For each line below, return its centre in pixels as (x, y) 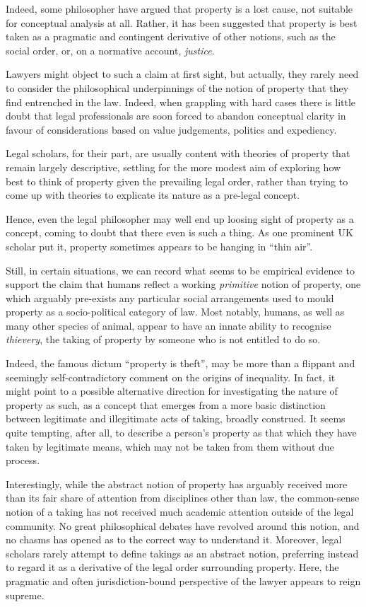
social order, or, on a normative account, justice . (110, 50)
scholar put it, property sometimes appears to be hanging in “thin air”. (159, 246)
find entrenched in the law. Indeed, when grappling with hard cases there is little (181, 102)
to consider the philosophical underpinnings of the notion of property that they (177, 87)
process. (23, 460)
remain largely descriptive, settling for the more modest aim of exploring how (173, 167)
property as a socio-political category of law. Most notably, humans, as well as (175, 312)
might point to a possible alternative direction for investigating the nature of (172, 391)
